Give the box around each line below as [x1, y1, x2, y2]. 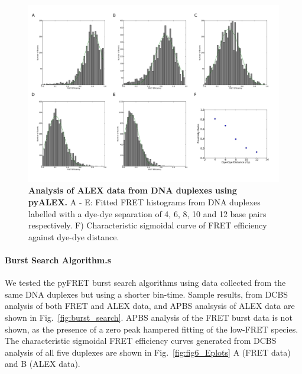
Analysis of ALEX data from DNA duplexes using [28, 184, 237, 196]
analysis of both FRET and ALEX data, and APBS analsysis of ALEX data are [5, 299, 295, 312]
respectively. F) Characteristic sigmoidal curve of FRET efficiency [28, 219, 267, 231]
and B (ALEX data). [5, 357, 80, 370]
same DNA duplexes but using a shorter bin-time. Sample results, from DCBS [5, 288, 288, 300]
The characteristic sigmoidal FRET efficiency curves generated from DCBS [5, 334, 277, 347]
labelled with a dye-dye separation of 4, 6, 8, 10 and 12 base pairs [28, 207, 267, 220]
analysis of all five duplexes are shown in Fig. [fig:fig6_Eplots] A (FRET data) [5, 346, 291, 358]
